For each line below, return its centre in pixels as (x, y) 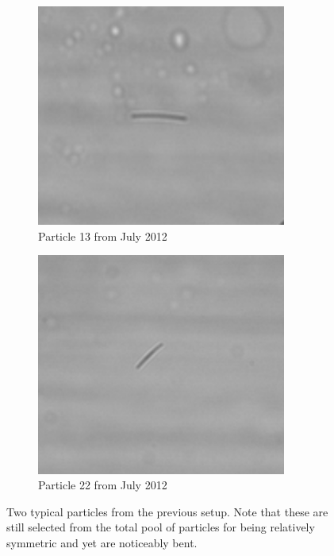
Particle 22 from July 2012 (103, 485)
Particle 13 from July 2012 (103, 236)
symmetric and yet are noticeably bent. (102, 542)
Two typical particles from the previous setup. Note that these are (167, 511)
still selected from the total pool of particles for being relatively (161, 527)
